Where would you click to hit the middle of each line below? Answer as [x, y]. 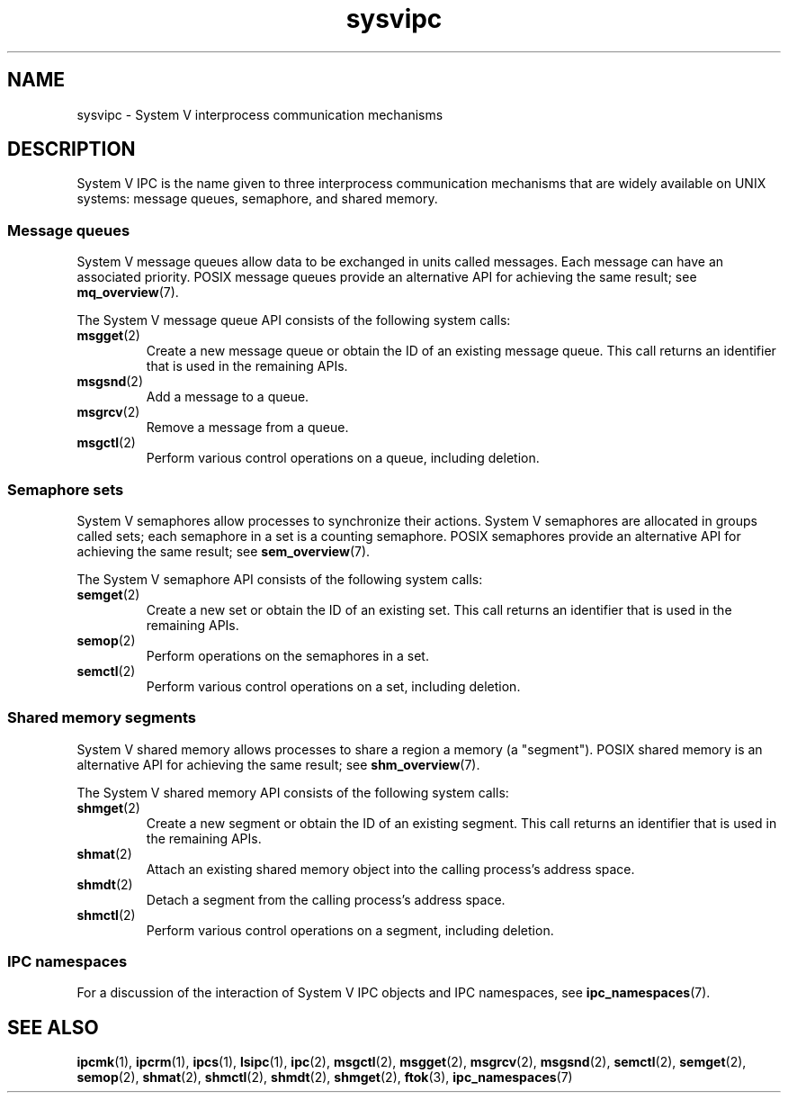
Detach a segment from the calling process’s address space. [326, 899]
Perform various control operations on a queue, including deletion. [343, 458]
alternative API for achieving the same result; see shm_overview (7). [278, 764]
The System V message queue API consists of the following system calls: [294, 320]
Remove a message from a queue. [247, 428]
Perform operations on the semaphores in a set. [287, 655]
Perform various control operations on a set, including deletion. [333, 686]
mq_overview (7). [128, 293]
